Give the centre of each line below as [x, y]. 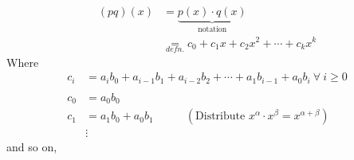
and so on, [32, 147]
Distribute [220, 117]
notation [212, 29]
